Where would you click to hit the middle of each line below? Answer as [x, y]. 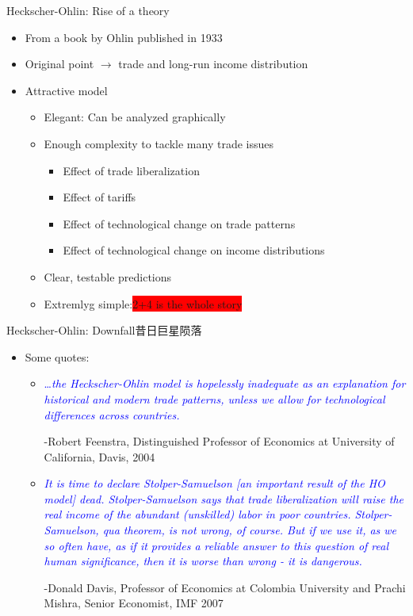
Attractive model [66, 90]
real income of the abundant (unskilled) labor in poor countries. [197, 514]
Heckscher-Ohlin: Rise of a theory [88, 10]
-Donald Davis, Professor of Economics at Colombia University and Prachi [225, 587]
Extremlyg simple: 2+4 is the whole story [143, 303]
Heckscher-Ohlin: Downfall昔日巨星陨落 [104, 330]
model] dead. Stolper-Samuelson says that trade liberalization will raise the [224, 498]
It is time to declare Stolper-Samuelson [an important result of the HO [214, 483]
